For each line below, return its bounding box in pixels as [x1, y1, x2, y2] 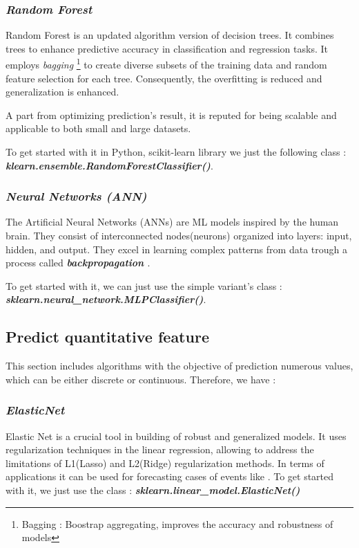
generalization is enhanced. [6, 84, 119, 99]
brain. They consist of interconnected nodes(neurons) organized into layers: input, [6, 228, 352, 243]
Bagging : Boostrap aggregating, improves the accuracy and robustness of [21, 516, 333, 531]
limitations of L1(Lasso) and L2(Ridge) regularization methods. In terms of [6, 455, 324, 470]
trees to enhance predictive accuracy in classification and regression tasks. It [6, 41, 328, 55]
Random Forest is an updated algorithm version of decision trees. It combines [6, 28, 334, 42]
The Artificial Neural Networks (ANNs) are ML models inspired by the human [6, 214, 339, 229]
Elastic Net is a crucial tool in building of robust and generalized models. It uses [6, 428, 347, 443]
